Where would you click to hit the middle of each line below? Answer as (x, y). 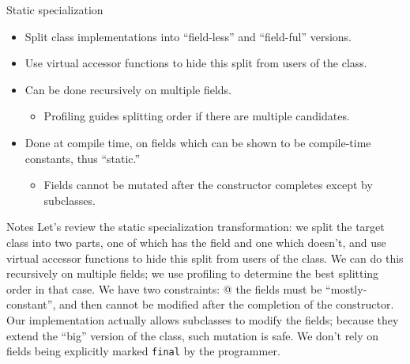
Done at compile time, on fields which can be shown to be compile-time (198, 142)
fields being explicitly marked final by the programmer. (143, 351)
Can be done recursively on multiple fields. (128, 89)
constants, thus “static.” (83, 158)
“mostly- (346, 288)
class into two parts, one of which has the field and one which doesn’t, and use (196, 242)
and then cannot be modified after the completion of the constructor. (226, 304)
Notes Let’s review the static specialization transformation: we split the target (196, 227)
